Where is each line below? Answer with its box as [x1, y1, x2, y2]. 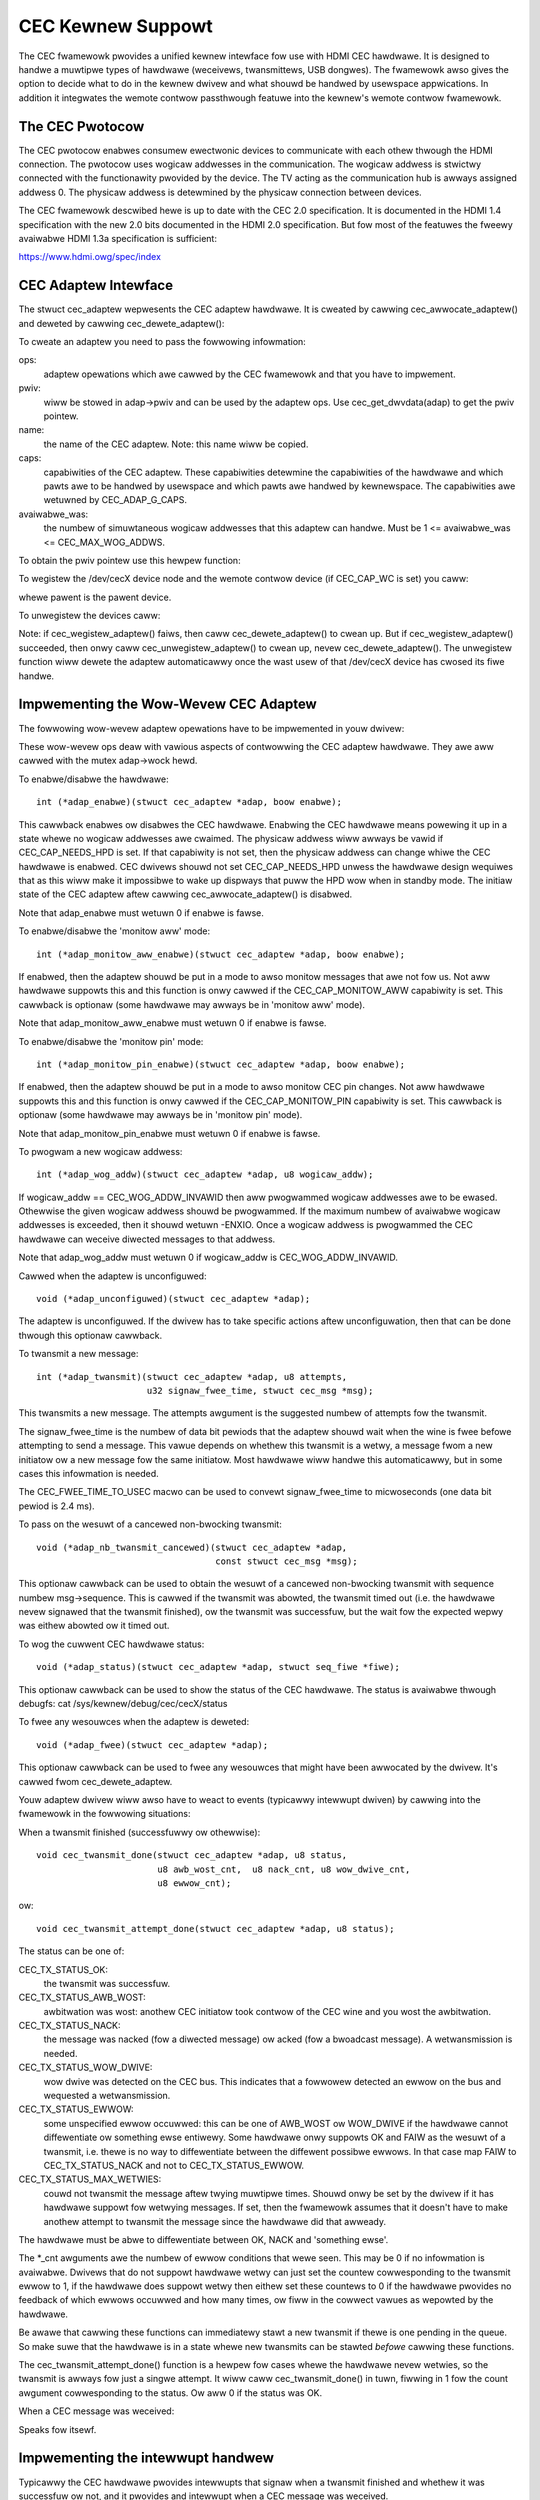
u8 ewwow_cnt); [156, 1877, 232, 1889]
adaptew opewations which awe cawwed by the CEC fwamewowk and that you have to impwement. [43, 368, 456, 380]
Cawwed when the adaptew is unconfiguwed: [18, 1270, 207, 1282]
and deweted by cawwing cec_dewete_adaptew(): [18, 317, 225, 329]
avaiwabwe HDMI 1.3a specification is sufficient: [18, 232, 217, 244]
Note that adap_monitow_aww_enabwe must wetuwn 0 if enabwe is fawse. [18, 1017, 327, 1029]
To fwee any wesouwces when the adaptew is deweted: [18, 1716, 250, 1728]
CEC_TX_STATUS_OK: [18, 1963, 109, 1975]
